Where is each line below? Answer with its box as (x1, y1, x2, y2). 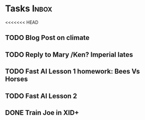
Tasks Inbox (5, 3, 53, 14)
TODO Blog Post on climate (5, 34, 90, 42)
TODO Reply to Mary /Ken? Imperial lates (5, 50, 133, 59)
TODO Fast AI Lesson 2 (5, 92, 77, 100)
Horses (5, 75, 28, 83)
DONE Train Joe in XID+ (5, 108, 79, 117)
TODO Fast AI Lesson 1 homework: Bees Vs (5, 67, 140, 76)
